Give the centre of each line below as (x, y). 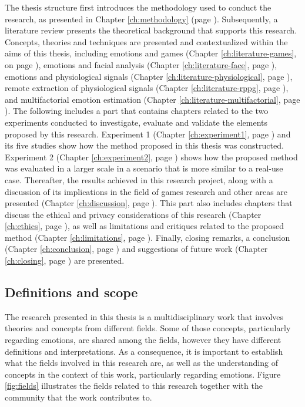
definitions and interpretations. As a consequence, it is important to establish (144, 351)
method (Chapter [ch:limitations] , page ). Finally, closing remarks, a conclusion (148, 237)
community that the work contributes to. (78, 397)
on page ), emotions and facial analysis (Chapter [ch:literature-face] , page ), (141, 64)
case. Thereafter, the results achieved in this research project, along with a (139, 179)
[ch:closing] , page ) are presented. (65, 260)
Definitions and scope (71, 292)
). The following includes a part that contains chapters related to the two (137, 111)
